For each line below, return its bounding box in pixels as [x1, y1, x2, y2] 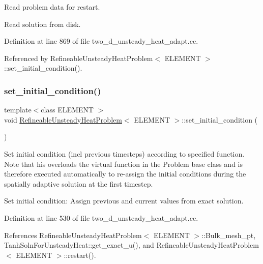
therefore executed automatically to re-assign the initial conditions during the [4, 168, 246, 179]
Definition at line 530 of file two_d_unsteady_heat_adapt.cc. [4, 212, 198, 223]
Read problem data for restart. [4, 2, 100, 12]
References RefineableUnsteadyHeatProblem [4, 229, 142, 240]
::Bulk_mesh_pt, [201, 229, 256, 240]
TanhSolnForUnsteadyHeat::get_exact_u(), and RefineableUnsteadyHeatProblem [4, 240, 259, 250]
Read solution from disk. [4, 18, 81, 29]
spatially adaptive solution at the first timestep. [4, 178, 153, 189]
